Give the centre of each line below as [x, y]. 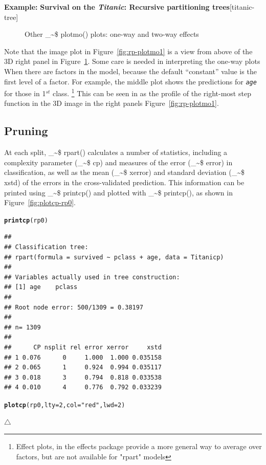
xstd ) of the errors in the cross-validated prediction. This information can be [124, 182]
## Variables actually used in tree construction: [92, 277]
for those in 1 [25, 93]
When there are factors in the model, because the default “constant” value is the [130, 71]
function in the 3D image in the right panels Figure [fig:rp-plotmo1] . [112, 103]
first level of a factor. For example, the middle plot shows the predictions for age [130, 81]
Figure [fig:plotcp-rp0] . [40, 202]
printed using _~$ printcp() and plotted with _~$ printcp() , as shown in [118, 192]
